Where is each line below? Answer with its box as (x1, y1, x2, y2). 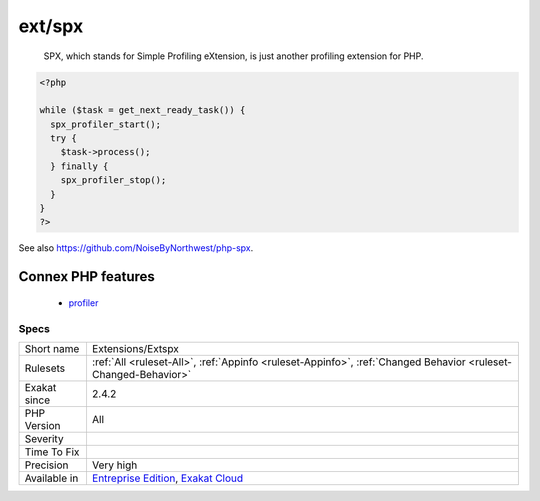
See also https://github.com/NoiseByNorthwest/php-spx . (18, 242, 254, 254)
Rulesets (24, 361, 65, 375)
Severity (24, 431, 64, 445)
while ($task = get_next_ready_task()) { (39, 105, 246, 116)
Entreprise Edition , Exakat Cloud (91, 471, 244, 485)
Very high (91, 458, 138, 472)
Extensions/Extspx (91, 341, 179, 355)
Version (24, 418, 61, 432)
